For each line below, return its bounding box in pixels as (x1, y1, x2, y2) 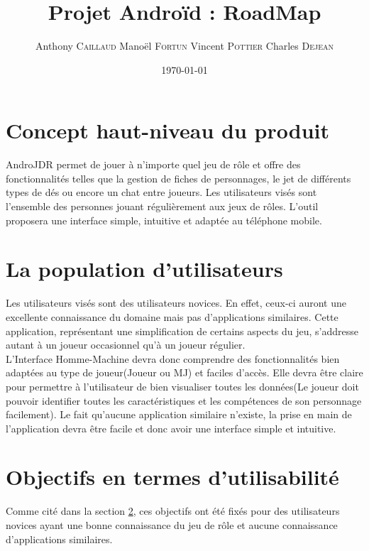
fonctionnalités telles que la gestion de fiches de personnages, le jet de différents (6, 170, 351, 185)
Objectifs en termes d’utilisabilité (6, 462, 339, 491)
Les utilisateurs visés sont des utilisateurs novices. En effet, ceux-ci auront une (6, 295, 346, 310)
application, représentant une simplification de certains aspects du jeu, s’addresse (6, 323, 358, 338)
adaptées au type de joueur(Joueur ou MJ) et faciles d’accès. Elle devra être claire (6, 365, 363, 380)
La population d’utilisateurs (6, 254, 283, 283)
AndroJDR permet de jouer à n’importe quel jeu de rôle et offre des (6, 157, 301, 172)
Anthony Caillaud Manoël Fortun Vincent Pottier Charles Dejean (35, 38, 334, 53)
